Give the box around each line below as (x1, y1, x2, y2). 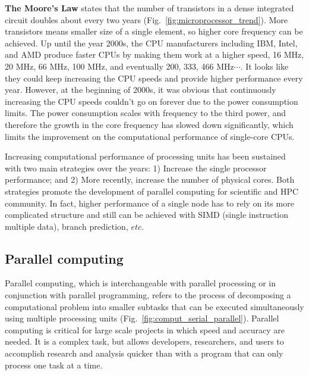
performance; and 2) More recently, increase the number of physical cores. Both (5, 173, 295, 186)
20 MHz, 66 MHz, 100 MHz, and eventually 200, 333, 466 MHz (5, 60, 234, 72)
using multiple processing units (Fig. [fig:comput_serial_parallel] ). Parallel (5, 312, 279, 324)
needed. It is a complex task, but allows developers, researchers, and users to (5, 335, 284, 348)
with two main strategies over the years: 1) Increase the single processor (5, 161, 267, 174)
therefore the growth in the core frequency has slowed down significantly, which (5, 118, 294, 130)
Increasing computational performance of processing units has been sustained (5, 150, 286, 162)
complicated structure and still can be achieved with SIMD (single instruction (5, 208, 289, 221)
